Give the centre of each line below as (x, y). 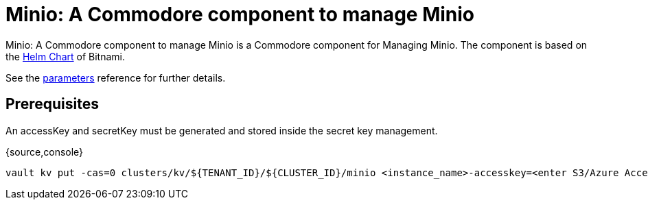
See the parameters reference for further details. (116, 77)
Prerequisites (52, 104)
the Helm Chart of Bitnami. (65, 56)
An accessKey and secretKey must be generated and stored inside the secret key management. (222, 130)
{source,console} (45, 152)
